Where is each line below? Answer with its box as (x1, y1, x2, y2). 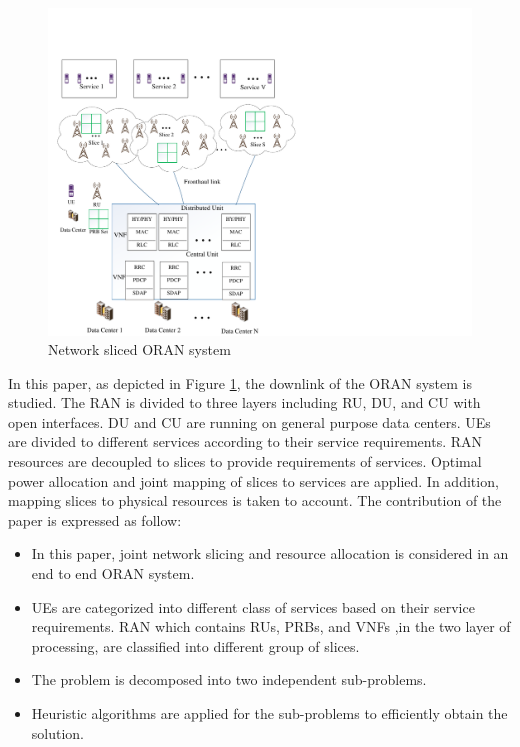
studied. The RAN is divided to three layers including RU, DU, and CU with (8, 392, 481, 413)
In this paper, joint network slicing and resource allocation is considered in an (31, 543, 509, 564)
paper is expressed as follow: (8, 509, 182, 530)
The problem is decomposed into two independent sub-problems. (31, 669, 427, 690)
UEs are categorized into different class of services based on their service (31, 596, 475, 617)
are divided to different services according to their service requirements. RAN (8, 431, 483, 452)
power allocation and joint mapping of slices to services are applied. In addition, (8, 470, 499, 491)
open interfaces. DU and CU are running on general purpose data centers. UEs (8, 411, 491, 432)
